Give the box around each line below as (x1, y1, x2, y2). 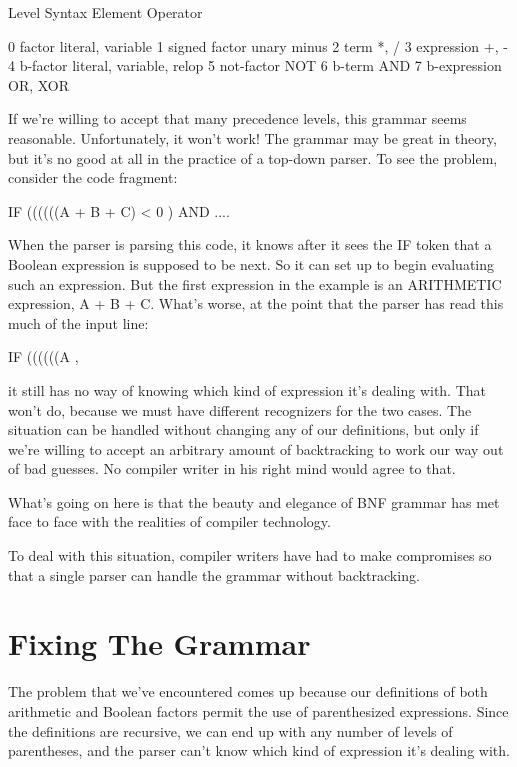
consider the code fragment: (8, 167, 178, 188)
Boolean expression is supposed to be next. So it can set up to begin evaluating (8, 253, 495, 274)
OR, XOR (8, 74, 70, 95)
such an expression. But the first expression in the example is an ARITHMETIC (8, 273, 502, 294)
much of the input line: (8, 312, 149, 333)
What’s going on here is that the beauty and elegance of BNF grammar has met (8, 491, 500, 512)
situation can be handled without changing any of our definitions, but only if (8, 419, 479, 440)
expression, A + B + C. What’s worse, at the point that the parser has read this (8, 293, 504, 314)
